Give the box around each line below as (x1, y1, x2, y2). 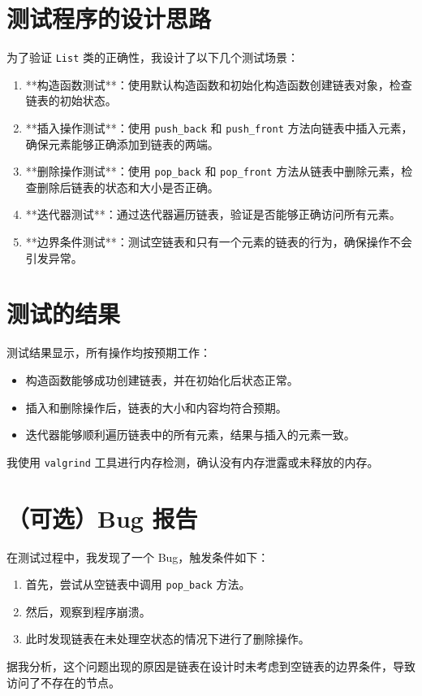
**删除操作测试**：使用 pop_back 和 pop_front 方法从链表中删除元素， (25, 163, 402, 180)
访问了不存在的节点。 (6, 673, 120, 690)
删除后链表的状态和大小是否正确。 (37, 178, 219, 195)
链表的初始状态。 (25, 92, 117, 109)
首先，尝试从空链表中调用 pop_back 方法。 (25, 576, 251, 593)
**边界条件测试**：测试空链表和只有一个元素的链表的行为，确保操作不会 (25, 233, 412, 250)
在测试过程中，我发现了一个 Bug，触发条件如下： (6, 548, 269, 565)
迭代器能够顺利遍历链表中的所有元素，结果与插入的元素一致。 (25, 426, 355, 443)
